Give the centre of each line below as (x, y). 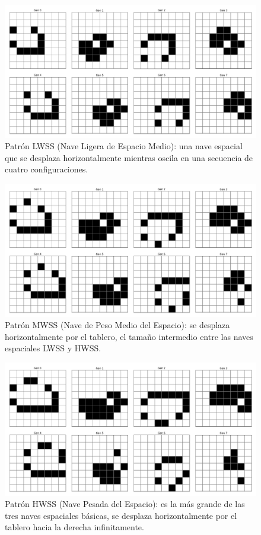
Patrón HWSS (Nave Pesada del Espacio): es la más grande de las (125, 504)
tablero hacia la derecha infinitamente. (74, 527)
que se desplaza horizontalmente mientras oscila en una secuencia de (129, 157)
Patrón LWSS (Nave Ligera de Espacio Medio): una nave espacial (124, 146)
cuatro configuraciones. (47, 169)
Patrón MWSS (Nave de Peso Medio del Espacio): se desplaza (117, 325)
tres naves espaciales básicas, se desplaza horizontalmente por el (121, 515)
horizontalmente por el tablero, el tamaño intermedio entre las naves (129, 336)
